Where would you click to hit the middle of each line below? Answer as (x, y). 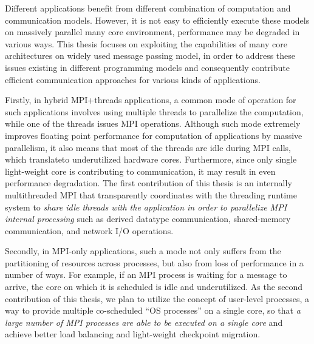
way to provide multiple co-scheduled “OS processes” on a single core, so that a (153, 310)
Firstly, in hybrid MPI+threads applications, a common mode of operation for (151, 100)
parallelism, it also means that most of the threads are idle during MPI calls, (148, 147)
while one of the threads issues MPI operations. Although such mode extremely (153, 123)
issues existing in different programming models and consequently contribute (147, 67)
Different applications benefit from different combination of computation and (148, 8)
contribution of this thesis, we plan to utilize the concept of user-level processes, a (157, 298)
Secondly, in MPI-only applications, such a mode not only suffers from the (143, 251)
